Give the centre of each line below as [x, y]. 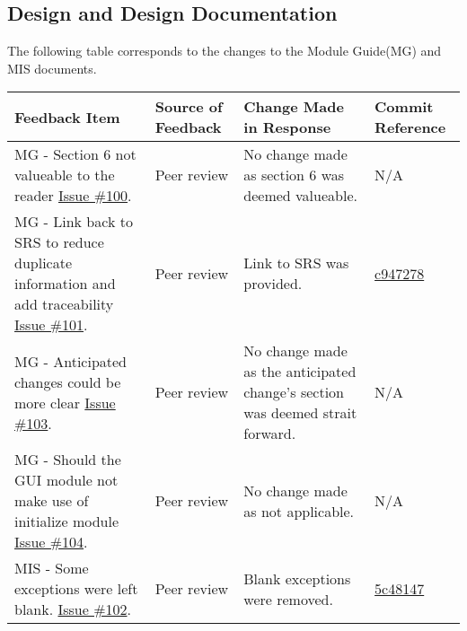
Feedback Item [67, 117]
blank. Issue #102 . [73, 609]
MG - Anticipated [71, 361]
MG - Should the [68, 460]
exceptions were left [76, 589]
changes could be [68, 381]
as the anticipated [300, 372]
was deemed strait [300, 413]
